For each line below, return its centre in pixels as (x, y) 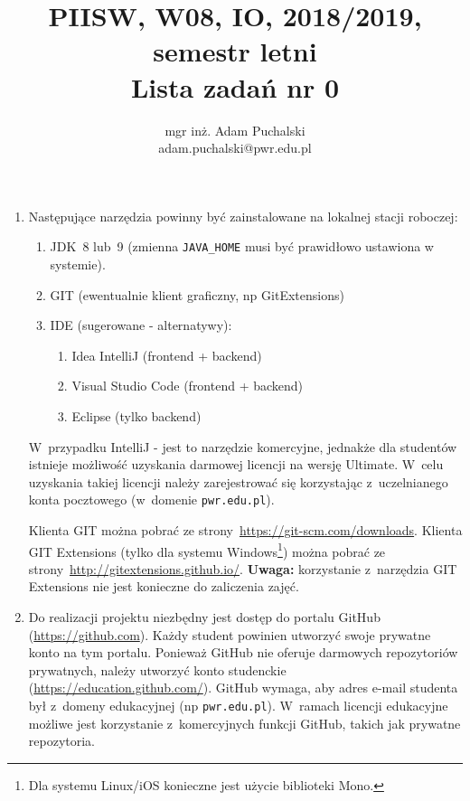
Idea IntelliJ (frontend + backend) (167, 355)
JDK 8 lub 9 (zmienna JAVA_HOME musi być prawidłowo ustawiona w (242, 246)
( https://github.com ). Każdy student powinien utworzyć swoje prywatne (230, 634)
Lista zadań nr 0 (235, 86)
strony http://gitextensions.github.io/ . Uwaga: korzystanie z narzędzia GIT (243, 568)
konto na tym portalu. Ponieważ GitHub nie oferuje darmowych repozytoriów (243, 652)
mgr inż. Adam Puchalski (235, 130)
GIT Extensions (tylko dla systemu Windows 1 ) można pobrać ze (207, 550)
